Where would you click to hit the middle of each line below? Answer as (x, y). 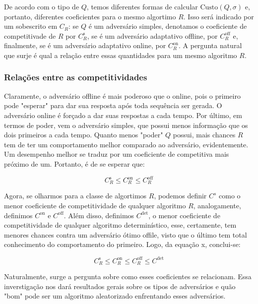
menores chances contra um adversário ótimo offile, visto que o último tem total (126, 234)
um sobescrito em (31, 26)
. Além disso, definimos (99, 215)
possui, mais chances (204, 135)
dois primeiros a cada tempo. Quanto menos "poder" (84, 135)
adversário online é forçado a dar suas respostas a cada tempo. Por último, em (123, 115)
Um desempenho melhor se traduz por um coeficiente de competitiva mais (117, 154)
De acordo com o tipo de (42, 6)
